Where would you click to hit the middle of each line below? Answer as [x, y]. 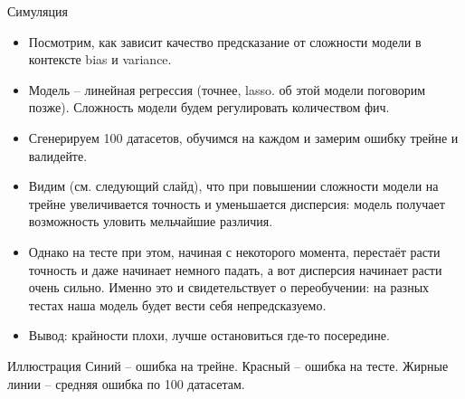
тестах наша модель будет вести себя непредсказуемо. [177, 304]
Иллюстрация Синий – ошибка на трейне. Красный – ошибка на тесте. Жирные [228, 365]
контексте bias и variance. [100, 59]
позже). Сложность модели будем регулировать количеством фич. [209, 107]
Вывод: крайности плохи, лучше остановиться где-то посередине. [209, 335]
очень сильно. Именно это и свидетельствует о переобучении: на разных [229, 287]
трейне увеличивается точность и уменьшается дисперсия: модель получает [237, 203]
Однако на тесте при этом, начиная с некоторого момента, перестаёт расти [234, 251]
